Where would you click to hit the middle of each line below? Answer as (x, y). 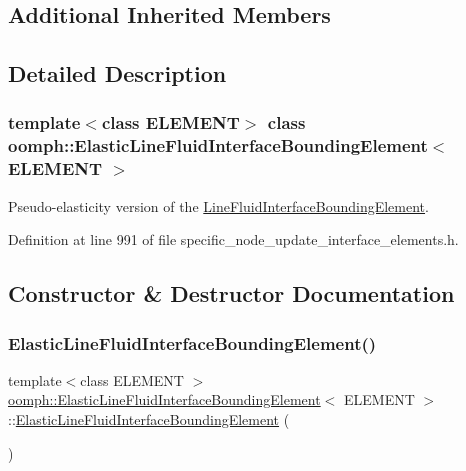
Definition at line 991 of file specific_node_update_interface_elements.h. (233, 239)
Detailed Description (117, 73)
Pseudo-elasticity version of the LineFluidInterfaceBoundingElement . (218, 205)
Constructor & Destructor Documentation (231, 293)
